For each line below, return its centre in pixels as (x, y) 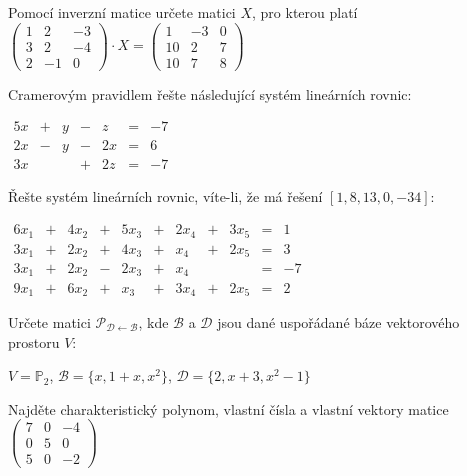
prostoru (34, 341)
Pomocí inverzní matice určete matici (122, 12)
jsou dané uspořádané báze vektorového (338, 321)
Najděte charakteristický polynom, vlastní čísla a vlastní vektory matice (228, 408)
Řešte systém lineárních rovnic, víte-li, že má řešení (165, 196)
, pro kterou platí (305, 12)
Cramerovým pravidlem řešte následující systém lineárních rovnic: (210, 93)
